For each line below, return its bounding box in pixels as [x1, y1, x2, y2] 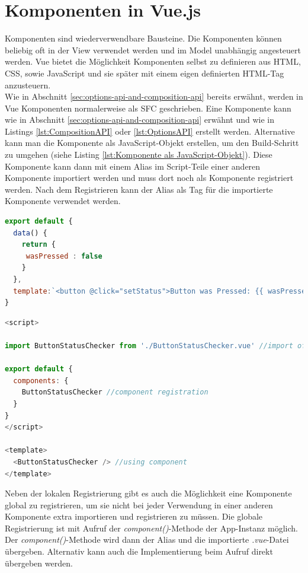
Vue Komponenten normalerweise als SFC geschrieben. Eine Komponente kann [5, 101, 291, 114]
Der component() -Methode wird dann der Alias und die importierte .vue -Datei [5, 533, 289, 546]
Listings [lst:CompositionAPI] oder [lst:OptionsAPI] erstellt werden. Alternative [5, 125, 295, 137]
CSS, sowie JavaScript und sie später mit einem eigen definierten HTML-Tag [5, 66, 284, 79]
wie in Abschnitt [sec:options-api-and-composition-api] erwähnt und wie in [5, 113, 274, 126]
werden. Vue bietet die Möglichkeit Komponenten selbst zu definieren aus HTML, [5, 55, 301, 68]
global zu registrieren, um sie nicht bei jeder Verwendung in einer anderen [5, 498, 273, 511]
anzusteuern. [5, 78, 51, 91]
